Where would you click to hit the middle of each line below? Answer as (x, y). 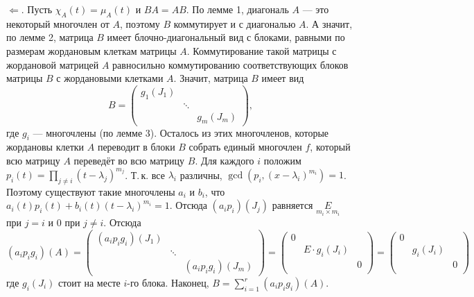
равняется (292, 205)
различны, (201, 174)
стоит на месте (89, 282)
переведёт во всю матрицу (129, 160)
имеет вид (283, 78)
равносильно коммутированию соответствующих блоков (230, 64)
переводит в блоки (136, 147)
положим (282, 160)
